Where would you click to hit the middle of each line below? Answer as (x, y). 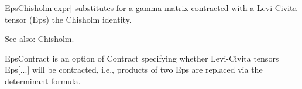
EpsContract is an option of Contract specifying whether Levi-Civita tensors (142, 58)
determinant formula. (43, 81)
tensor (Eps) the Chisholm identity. (68, 19)
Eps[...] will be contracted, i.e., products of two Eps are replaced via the (134, 70)
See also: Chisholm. (40, 39)
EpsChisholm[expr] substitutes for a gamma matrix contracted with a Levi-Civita (151, 8)
